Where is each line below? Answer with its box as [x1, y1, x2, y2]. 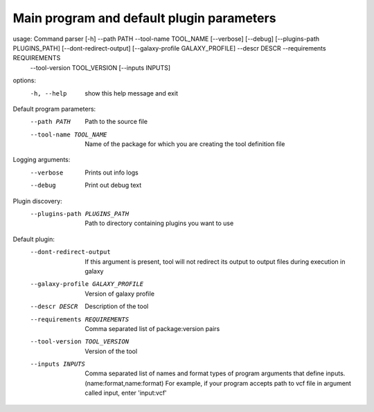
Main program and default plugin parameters [12, 10, 276, 26]
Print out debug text [84, 181, 142, 190]
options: [12, 76, 37, 84]
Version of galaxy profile [84, 289, 155, 298]
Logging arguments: [12, 156, 71, 164]
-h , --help [30, 89, 67, 97]
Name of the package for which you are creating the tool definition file [84, 140, 285, 148]
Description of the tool [84, 302, 149, 311]
